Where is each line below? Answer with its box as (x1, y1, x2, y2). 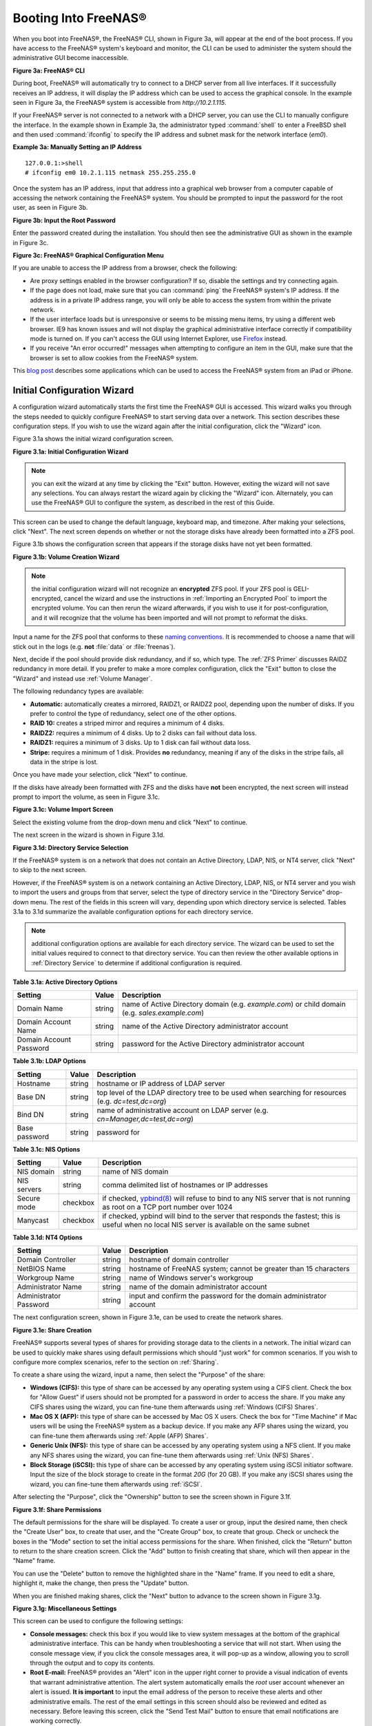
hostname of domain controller (129, 1255, 229, 1265)
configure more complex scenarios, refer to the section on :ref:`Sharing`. (12, 1358, 219, 1366)
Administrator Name (17, 1282, 83, 1292)
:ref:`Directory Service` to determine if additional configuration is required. (31, 958, 242, 967)
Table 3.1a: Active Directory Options (12, 978, 118, 986)
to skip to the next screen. (12, 866, 87, 874)
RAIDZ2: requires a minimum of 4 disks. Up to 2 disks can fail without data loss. (30, 728, 257, 737)
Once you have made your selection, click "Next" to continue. (12, 770, 188, 779)
